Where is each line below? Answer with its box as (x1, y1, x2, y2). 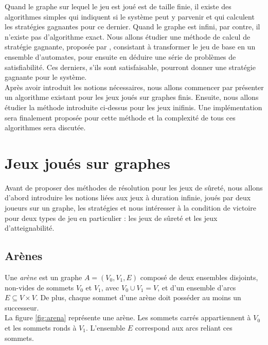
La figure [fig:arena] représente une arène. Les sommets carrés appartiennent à (5, 312, 251, 323)
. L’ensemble (86, 322, 126, 333)
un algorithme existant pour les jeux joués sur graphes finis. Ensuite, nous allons (5, 92, 259, 102)
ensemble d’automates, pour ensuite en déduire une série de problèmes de (5, 51, 236, 62)
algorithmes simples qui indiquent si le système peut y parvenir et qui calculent (5, 11, 255, 22)
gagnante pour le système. (5, 72, 87, 82)
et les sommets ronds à (5, 322, 77, 333)
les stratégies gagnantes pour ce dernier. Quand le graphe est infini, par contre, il (5, 21, 260, 32)
